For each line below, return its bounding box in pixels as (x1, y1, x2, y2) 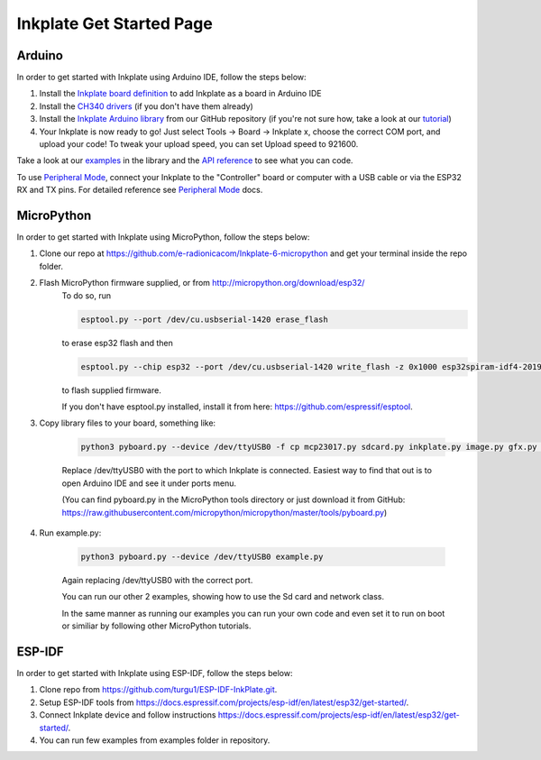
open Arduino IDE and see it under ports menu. (61, 478, 237, 489)
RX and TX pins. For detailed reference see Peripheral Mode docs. (16, 185, 263, 196)
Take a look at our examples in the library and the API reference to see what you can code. (16, 155, 353, 166)
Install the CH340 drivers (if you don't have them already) (39, 100, 254, 112)
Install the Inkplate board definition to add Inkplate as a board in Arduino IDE (39, 88, 322, 99)
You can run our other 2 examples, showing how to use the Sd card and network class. (61, 591, 385, 602)
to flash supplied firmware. (61, 384, 161, 396)
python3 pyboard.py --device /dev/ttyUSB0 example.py (80, 551, 324, 562)
